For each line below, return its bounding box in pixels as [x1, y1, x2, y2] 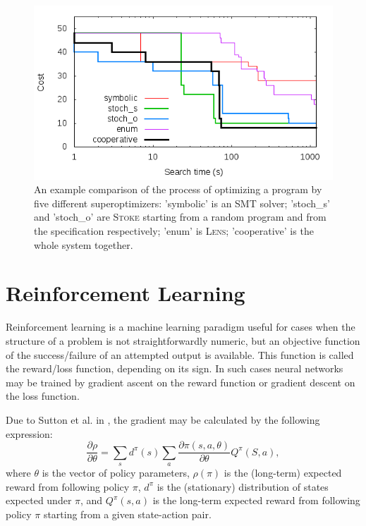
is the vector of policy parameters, [42, 465, 190, 479]
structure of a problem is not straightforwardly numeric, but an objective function [6, 333, 360, 348]
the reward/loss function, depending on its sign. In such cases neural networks [6, 361, 343, 376]
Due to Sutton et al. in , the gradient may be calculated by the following [6, 412, 320, 427]
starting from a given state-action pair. [43, 506, 212, 521]
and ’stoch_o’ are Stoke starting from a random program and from [34, 209, 327, 224]
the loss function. [6, 389, 80, 403]
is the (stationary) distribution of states [157, 479, 329, 494]
